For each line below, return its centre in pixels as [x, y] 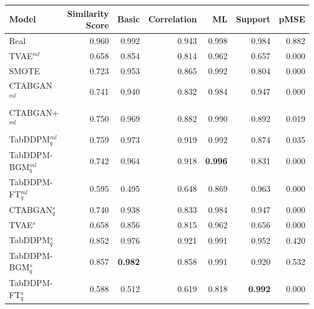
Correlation [172, 19]
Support [253, 19]
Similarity [88, 13]
